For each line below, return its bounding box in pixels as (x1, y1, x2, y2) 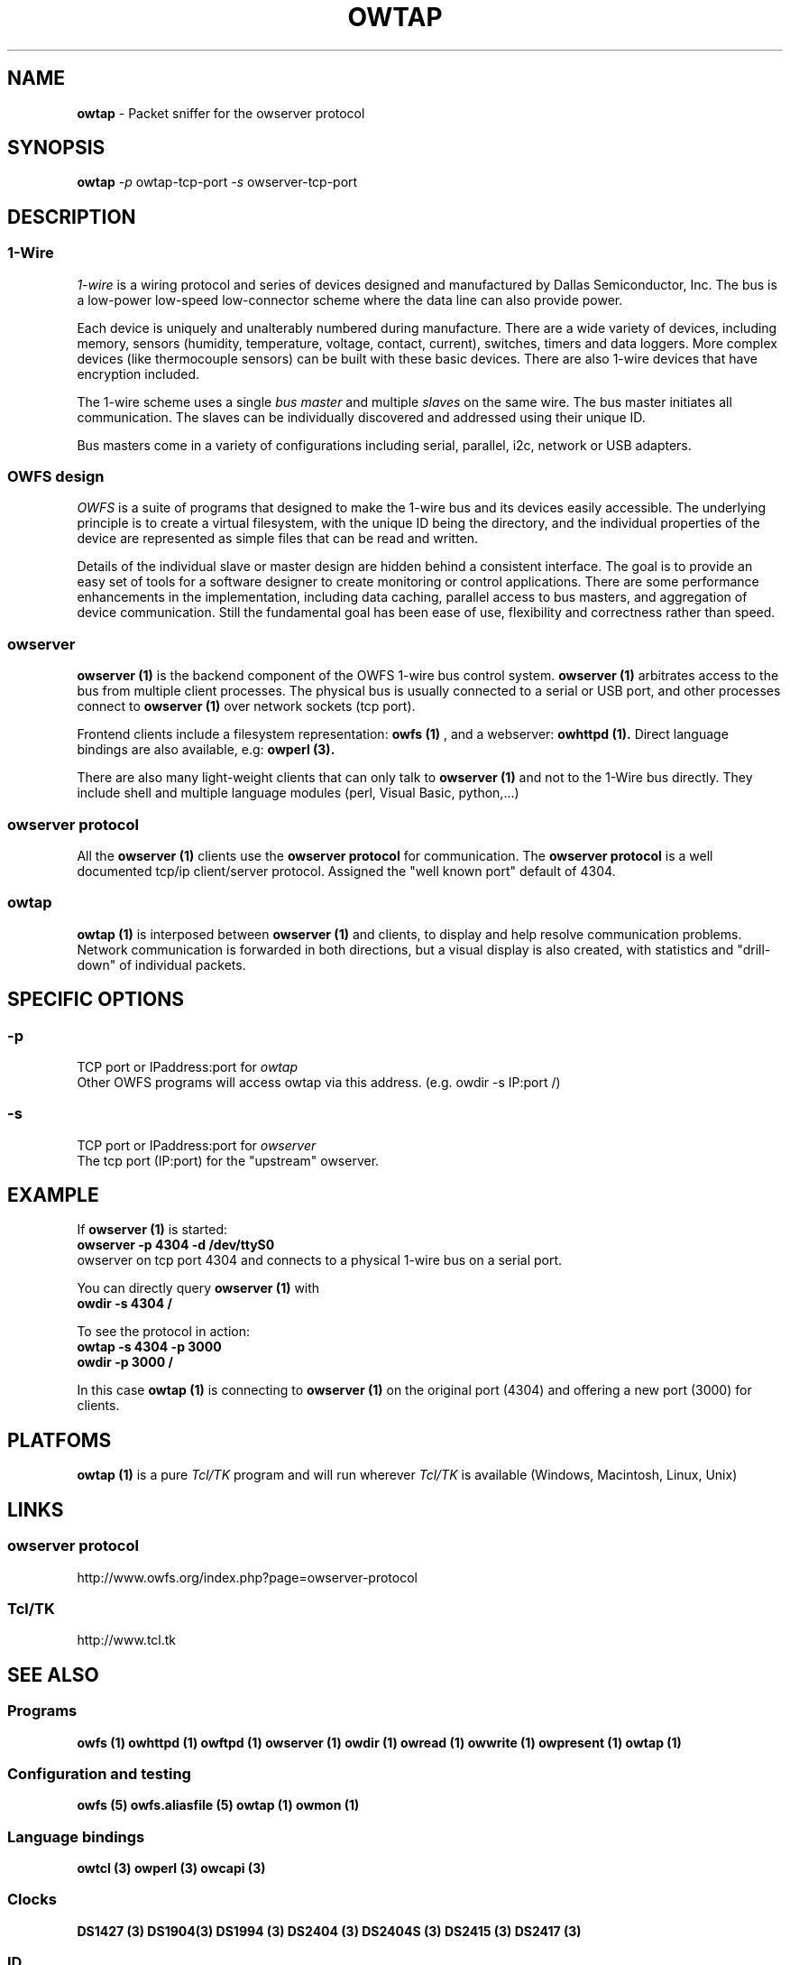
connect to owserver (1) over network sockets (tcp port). (77, 698, 416, 715)
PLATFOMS (7, 1428, 112, 1452)
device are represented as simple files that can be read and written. (77, 530, 479, 547)
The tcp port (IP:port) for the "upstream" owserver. (77, 1152, 380, 1168)
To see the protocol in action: (77, 1324, 250, 1340)
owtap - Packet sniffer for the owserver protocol (77, 105, 365, 121)
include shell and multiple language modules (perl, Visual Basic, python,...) (77, 785, 519, 801)
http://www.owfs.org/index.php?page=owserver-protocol (77, 1569, 418, 1585)
